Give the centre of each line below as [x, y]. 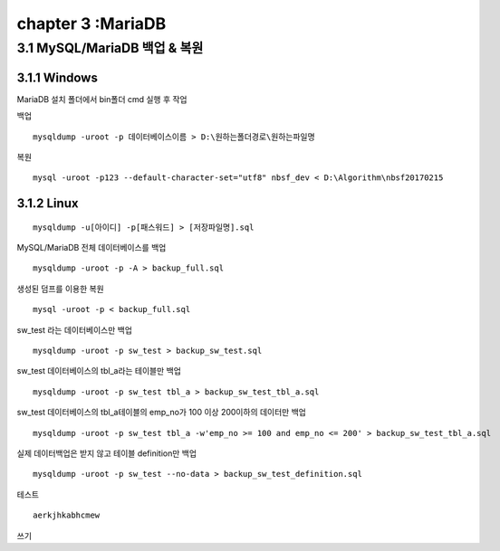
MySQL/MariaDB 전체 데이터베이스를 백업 [91, 248]
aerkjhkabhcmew [67, 515]
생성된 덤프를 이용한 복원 [60, 289]
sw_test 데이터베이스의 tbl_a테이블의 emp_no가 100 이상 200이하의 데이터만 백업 [162, 413]
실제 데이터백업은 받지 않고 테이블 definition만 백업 [107, 453]
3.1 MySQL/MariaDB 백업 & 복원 [110, 48]
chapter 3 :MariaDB [91, 24]
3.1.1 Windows [58, 77]
